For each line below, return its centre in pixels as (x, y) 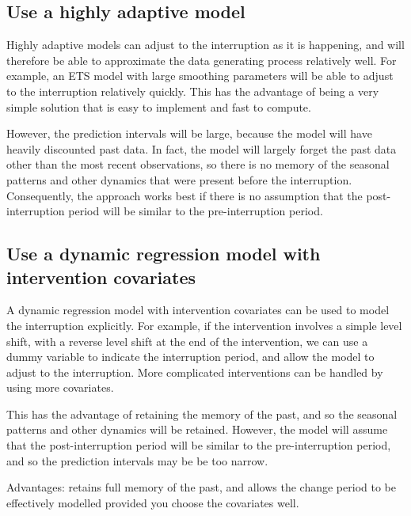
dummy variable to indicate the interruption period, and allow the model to (190, 357)
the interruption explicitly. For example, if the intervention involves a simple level (204, 325)
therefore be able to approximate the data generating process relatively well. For (202, 60)
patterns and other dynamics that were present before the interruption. (179, 179)
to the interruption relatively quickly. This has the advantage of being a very (193, 91)
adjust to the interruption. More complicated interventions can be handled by (195, 372)
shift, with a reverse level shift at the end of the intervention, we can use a (187, 341)
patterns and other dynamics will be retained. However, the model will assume (197, 429)
